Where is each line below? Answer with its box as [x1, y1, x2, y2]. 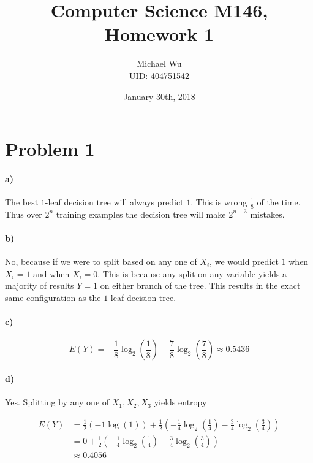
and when [33, 267, 70, 280]
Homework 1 [104, 21, 214, 47]
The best [5, 196, 39, 209]
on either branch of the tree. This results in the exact [100, 279, 301, 292]
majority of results [5, 279, 74, 292]
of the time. [257, 196, 301, 209]
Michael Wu [137, 57, 182, 70]
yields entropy [154, 396, 207, 408]
